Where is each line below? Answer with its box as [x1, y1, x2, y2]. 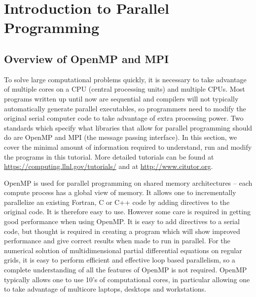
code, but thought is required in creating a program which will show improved [4, 226, 240, 236]
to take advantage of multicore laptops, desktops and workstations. [4, 284, 206, 294]
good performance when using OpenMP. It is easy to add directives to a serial [4, 216, 240, 227]
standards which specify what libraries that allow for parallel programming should [4, 122, 253, 132]
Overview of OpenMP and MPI [4, 51, 169, 66]
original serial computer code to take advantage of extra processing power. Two [4, 113, 244, 123]
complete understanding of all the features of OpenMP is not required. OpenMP [4, 264, 247, 275]
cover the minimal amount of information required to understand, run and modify [4, 141, 252, 152]
